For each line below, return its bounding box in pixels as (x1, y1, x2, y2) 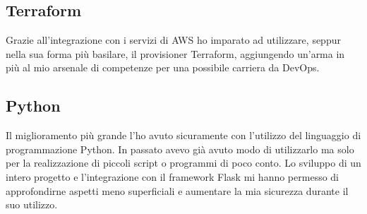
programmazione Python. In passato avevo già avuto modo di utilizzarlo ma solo (6, 141, 354, 156)
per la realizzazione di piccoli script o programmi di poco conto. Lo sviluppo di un (6, 155, 361, 170)
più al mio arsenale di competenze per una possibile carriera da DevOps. (6, 60, 320, 75)
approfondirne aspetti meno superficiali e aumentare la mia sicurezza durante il (6, 183, 349, 198)
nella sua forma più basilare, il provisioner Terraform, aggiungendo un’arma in (6, 46, 345, 61)
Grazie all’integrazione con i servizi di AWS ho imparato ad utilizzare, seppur (6, 32, 341, 47)
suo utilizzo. (6, 197, 58, 212)
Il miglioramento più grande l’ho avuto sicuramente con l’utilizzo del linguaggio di (6, 128, 361, 143)
